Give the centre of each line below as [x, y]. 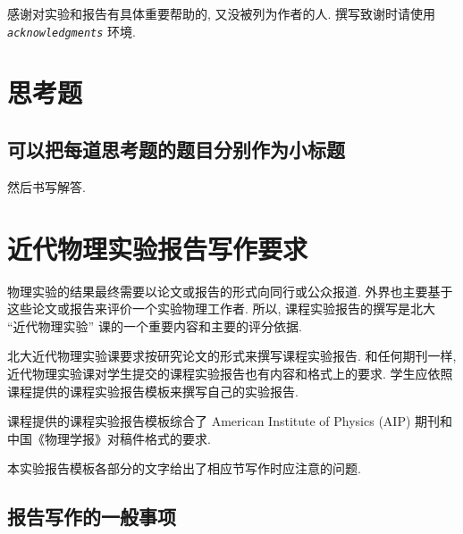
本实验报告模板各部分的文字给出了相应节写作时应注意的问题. [184, 468]
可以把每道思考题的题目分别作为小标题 [176, 150]
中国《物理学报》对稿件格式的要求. [109, 438]
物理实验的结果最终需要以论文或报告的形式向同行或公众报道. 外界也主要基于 [230, 291]
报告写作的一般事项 [92, 517]
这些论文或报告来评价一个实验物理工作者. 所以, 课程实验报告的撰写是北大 [222, 309]
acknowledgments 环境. [72, 31]
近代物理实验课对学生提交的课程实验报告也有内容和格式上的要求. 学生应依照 [230, 373]
